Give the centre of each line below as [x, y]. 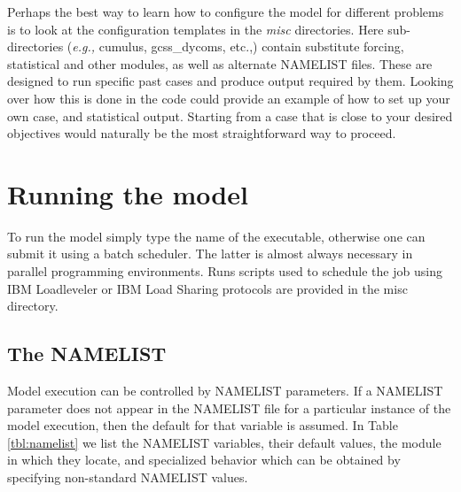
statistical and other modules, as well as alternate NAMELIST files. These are [220, 63]
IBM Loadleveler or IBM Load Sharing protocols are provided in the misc [207, 288]
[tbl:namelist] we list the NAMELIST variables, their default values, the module [224, 442]
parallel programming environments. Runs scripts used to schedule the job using [225, 271]
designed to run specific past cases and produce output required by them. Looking [230, 81]
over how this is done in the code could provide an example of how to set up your [229, 98]
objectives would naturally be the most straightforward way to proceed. [202, 133]
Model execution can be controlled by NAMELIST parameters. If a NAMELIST [225, 391]
